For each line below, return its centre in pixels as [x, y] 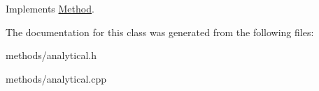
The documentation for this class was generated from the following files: [160, 32]
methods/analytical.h [51, 55]
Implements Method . [50, 8]
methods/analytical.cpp [56, 78]
